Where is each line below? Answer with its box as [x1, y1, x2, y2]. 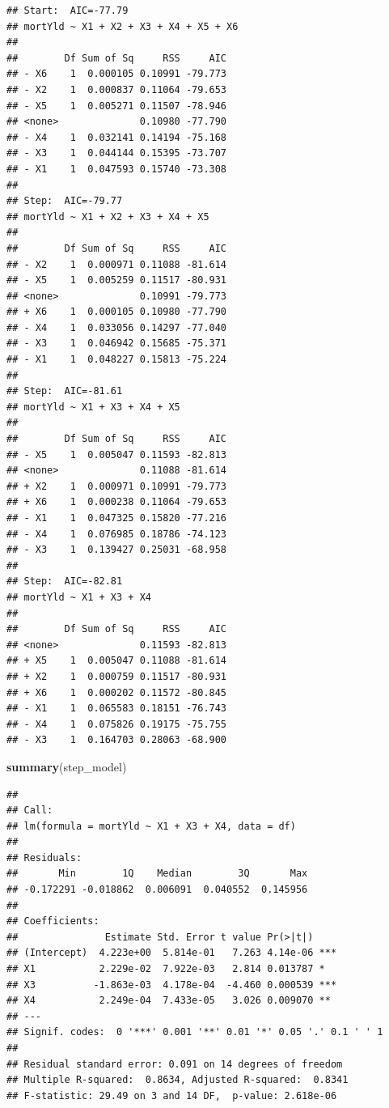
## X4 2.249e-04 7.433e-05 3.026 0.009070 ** [6, 995, 331, 1007]
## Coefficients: [6, 915, 99, 928]
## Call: [6, 804, 53, 817]
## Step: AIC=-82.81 [6, 575, 123, 588]
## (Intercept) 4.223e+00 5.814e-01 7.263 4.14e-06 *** [6, 947, 337, 959]
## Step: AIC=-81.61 [6, 385, 123, 397]
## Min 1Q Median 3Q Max [6, 868, 308, 880]
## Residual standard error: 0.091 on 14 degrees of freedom [6, 1058, 343, 1070]
